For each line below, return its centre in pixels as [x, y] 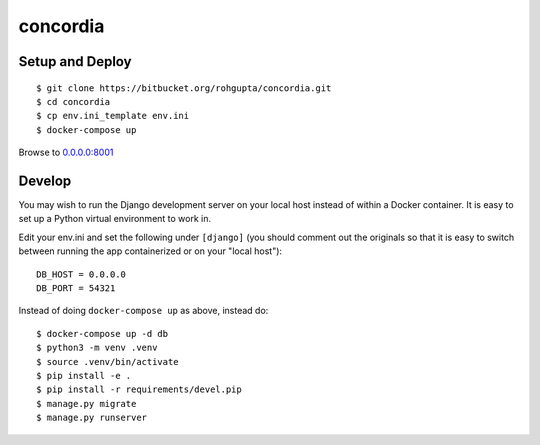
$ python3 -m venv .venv [97, 348]
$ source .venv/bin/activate [107, 361]
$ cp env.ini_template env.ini [113, 116]
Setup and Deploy [75, 61]
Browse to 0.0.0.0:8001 [66, 152]
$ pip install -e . [84, 375]
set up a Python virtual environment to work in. [115, 219]
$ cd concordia [73, 101]
